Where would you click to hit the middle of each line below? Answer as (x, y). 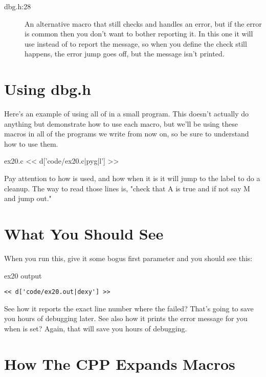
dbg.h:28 (18, 6)
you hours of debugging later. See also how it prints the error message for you (126, 318)
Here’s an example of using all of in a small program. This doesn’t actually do (127, 114)
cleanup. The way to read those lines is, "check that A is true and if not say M (127, 188)
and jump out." (28, 198)
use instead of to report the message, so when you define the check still (136, 43)
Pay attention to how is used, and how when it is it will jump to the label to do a (132, 178)
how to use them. (31, 143)
